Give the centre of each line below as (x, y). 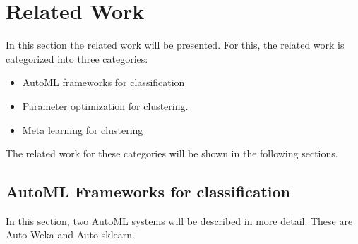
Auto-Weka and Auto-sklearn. (70, 234)
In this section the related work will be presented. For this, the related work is (175, 45)
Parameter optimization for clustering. (105, 105)
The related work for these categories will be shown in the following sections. (172, 153)
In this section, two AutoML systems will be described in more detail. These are (179, 220)
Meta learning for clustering (83, 129)
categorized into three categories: (77, 58)
